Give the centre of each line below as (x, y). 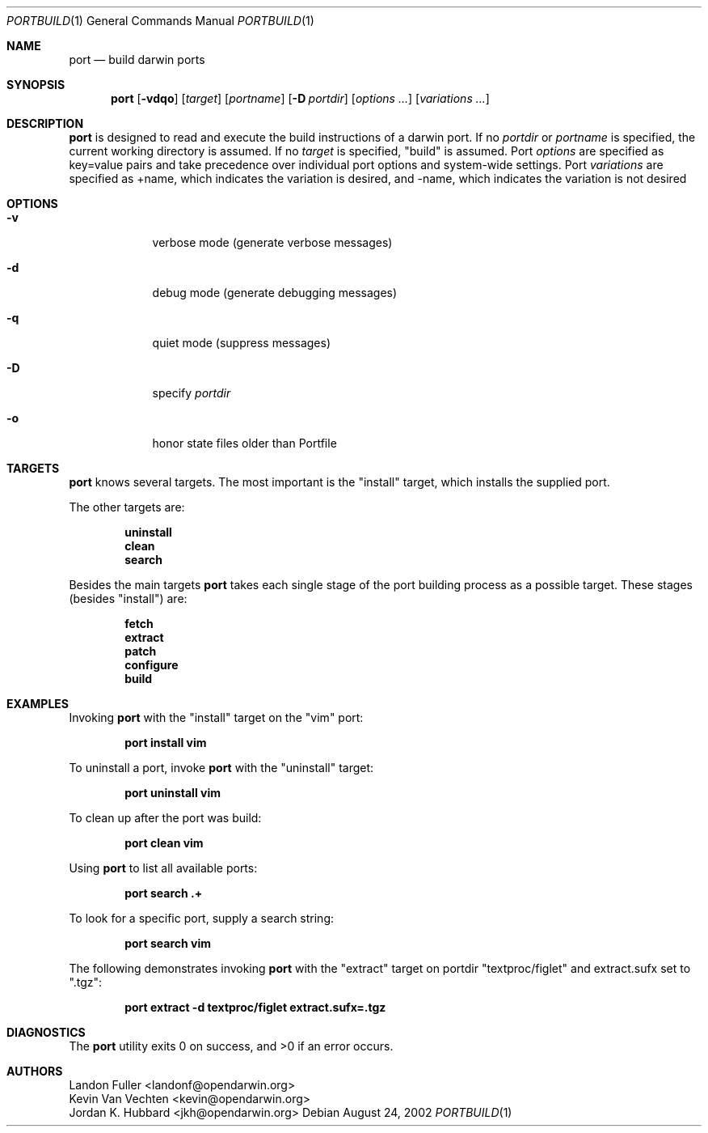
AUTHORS (35, 1071)
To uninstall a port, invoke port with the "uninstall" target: (221, 768)
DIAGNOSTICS (46, 1032)
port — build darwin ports (137, 59)
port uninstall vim (173, 793)
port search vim (168, 943)
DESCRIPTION (45, 123)
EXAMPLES (38, 704)
